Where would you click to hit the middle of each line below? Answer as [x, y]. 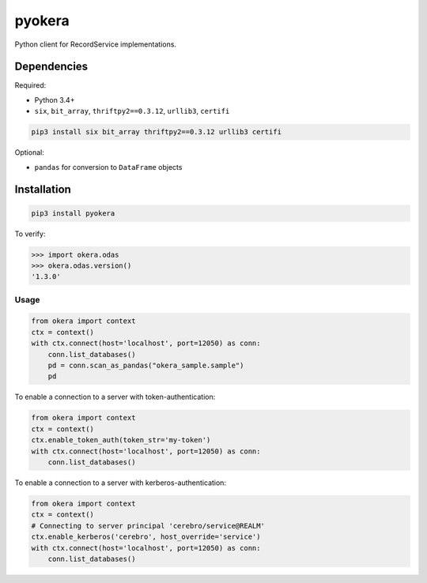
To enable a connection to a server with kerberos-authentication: [121, 483]
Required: [30, 85]
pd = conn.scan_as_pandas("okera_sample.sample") [146, 366]
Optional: [30, 152]
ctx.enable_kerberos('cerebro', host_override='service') [146, 537]
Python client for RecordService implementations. [96, 44]
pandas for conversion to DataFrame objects [108, 167]
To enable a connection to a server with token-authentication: [115, 397]
